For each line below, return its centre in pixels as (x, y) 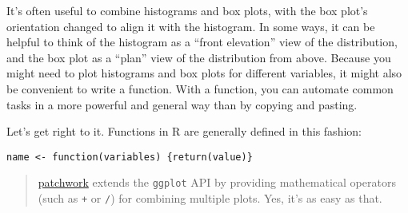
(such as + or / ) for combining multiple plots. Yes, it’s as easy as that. (210, 198)
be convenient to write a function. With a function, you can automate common (200, 88)
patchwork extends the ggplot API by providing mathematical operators (217, 182)
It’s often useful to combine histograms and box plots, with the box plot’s (187, 10)
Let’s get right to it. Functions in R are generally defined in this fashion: (184, 131)
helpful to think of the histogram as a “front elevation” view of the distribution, (202, 42)
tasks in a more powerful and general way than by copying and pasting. (182, 104)
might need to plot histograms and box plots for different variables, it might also (204, 73)
